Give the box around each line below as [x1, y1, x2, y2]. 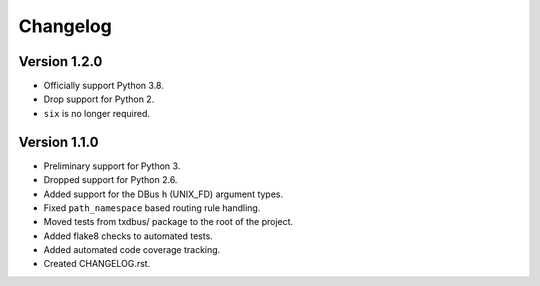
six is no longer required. [43, 107, 150, 119]
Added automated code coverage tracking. [43, 244, 221, 256]
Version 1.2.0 [18, 53, 103, 70]
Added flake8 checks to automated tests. [43, 230, 214, 242]
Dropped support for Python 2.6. [43, 174, 178, 186]
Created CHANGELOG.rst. [43, 258, 151, 270]
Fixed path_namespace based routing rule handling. [43, 201, 261, 214]
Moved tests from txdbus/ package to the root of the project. [43, 216, 294, 228]
